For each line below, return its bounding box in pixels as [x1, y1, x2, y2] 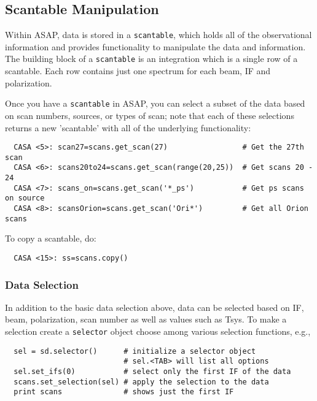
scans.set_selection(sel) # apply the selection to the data [14, 377, 269, 386]
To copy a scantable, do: [5, 232, 96, 245]
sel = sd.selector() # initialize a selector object [14, 346, 256, 356]
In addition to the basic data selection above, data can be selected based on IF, [5, 300, 304, 313]
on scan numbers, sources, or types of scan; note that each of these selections [5, 109, 294, 121]
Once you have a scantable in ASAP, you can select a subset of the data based [5, 97, 305, 110]
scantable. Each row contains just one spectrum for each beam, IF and [5, 64, 271, 77]
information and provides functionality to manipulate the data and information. [5, 40, 306, 53]
